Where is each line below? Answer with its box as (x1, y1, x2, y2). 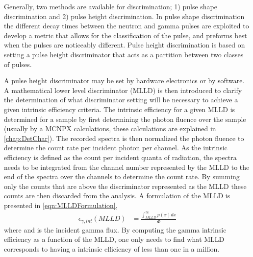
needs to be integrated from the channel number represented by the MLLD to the (4, 162, 250, 172)
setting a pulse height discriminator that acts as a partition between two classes (4, 49, 244, 59)
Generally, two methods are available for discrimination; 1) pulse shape (4, 1, 217, 11)
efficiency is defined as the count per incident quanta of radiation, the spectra (4, 152, 237, 162)
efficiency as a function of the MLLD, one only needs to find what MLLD (4, 234, 225, 244)
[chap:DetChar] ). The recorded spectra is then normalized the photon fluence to (4, 133, 244, 143)
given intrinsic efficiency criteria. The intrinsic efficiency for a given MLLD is (4, 104, 235, 114)
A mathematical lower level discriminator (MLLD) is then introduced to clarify (4, 85, 242, 95)
